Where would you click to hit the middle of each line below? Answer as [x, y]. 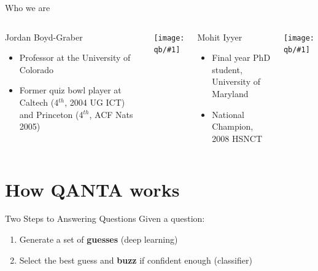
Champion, [233, 126]
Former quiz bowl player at [70, 90]
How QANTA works [92, 189]
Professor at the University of [75, 57]
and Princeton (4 [51, 114]
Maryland [230, 93]
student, [227, 69]
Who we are [28, 7]
